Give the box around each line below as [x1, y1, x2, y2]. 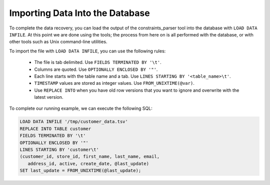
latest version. [34, 94, 63, 100]
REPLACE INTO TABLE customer [19, 126, 91, 132]
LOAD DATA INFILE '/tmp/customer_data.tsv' [19, 119, 128, 125]
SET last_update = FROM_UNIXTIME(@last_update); [19, 168, 141, 174]
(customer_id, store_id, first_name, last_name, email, [19, 154, 160, 160]
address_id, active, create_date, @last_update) [27, 161, 149, 167]
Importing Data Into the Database [9, 7, 150, 18]
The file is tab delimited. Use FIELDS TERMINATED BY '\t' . [34, 59, 162, 65]
